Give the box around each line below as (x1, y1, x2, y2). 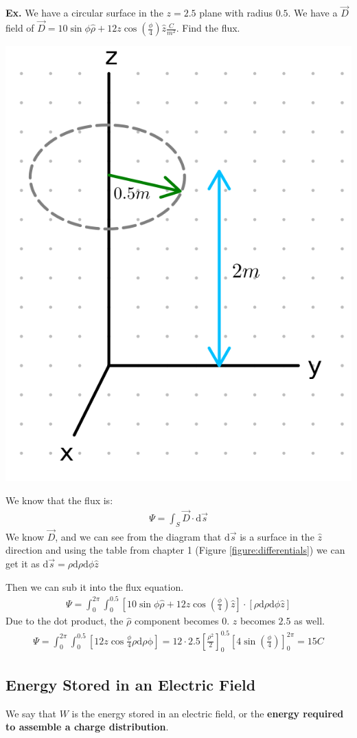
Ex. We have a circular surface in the (5, 6, 163, 20)
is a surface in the (240, 529, 314, 543)
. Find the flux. (176, 21, 240, 35)
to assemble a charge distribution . (5, 719, 169, 734)
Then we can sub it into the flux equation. (5, 579, 184, 594)
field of (5, 21, 34, 35)
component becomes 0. (134, 614, 230, 628)
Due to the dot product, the (5, 614, 124, 628)
